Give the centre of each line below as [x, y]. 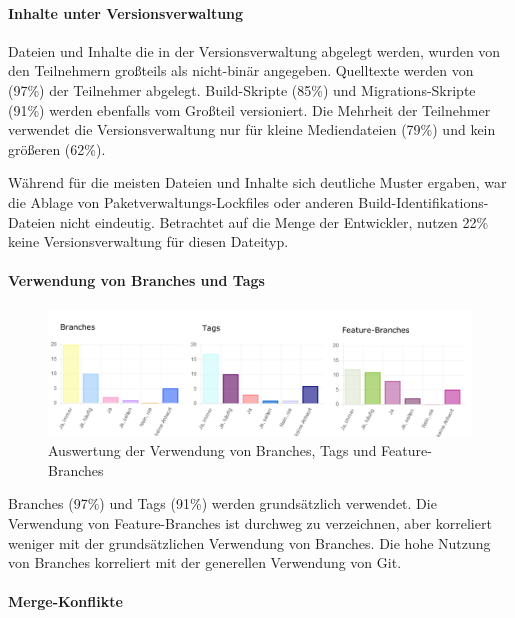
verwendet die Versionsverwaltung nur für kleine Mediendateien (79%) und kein [252, 129]
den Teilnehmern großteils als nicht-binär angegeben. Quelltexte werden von [241, 70]
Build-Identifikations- [423, 201]
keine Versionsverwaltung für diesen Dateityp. [148, 241]
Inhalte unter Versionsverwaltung [126, 12]
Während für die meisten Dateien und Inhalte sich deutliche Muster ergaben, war [257, 182]
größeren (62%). [57, 148]
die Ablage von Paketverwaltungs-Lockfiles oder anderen [181, 201]
